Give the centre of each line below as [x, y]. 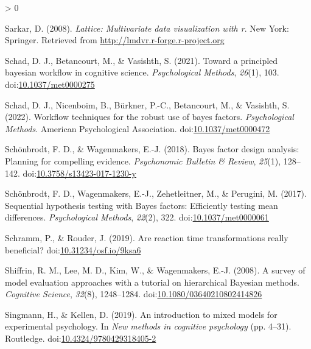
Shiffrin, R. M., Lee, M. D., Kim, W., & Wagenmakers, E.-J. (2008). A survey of [155, 270]
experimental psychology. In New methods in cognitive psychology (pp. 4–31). [148, 326]
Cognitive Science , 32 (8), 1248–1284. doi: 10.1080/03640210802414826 [134, 294]
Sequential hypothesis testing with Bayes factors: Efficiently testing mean [142, 205]
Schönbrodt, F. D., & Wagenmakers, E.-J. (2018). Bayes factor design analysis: [152, 149]
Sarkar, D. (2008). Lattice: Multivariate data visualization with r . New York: [147, 28]
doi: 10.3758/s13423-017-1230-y [79, 173]
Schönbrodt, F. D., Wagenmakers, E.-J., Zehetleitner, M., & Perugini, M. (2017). [156, 193]
